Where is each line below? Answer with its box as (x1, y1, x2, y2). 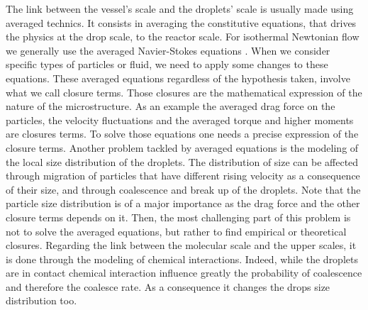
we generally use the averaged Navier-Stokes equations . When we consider (6, 43, 330, 57)
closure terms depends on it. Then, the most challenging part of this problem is (6, 209, 351, 224)
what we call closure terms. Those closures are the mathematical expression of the (6, 84, 362, 99)
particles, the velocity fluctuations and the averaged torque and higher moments (6, 112, 354, 127)
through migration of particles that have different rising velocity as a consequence (6, 168, 360, 183)
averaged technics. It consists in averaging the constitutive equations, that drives (6, 15, 357, 30)
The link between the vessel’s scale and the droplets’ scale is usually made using (6, 1, 354, 16)
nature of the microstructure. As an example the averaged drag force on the (6, 99, 335, 114)
